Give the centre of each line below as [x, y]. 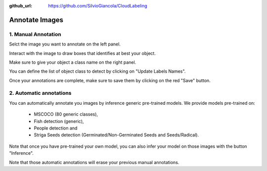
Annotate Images [36, 20]
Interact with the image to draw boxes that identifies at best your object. [82, 53]
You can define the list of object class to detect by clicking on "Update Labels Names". [97, 71]
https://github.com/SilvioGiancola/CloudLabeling [98, 6]
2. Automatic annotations [40, 93]
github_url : [21, 6]
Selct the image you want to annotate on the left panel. [65, 44]
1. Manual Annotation [35, 34]
